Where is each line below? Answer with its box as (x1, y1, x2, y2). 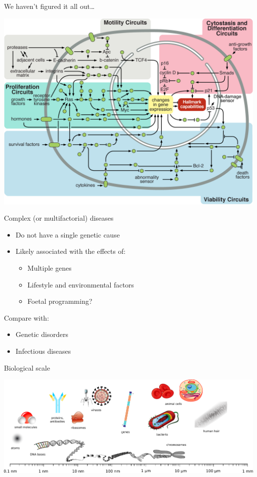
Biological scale (4, 362, 50, 373)
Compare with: (4, 312, 49, 323)
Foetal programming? (27, 296, 92, 306)
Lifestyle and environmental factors (27, 279, 134, 289)
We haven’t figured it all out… (4, 1, 95, 11)
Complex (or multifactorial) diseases (4, 213, 114, 223)
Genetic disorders (15, 329, 68, 339)
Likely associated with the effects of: (15, 246, 126, 256)
